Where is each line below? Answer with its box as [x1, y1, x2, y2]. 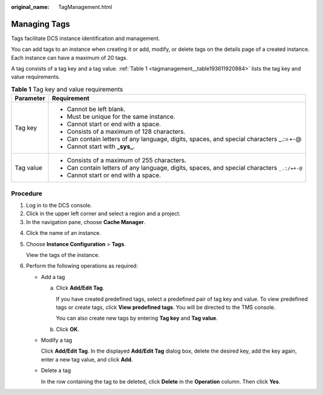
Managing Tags [11, 19, 70, 29]
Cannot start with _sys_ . [66, 142, 135, 151]
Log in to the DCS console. [26, 201, 92, 209]
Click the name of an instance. [26, 229, 101, 237]
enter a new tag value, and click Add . [41, 356, 133, 363]
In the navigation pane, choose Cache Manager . [26, 218, 146, 225]
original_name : [11, 4, 50, 10]
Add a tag [41, 273, 65, 280]
